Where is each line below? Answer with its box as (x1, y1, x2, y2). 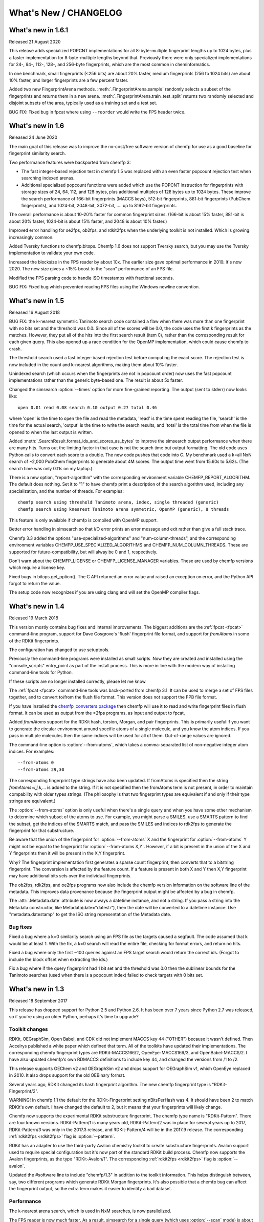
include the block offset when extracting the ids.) (9, 956, 108, 962)
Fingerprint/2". (9, 1088, 39, 1094)
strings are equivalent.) (9, 798, 56, 804)
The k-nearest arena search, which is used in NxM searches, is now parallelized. (9, 1208, 171, 1214)
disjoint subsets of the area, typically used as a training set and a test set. (9, 100, 157, 106)
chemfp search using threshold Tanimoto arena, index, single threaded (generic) (18, 500, 219, 505)
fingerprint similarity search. (9, 151, 66, 156)
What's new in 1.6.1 (9, 26, 68, 34)
